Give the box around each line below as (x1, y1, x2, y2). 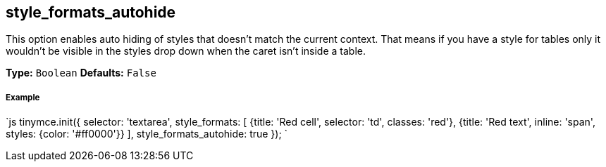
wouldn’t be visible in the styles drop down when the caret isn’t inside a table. (6, 45, 366, 58)
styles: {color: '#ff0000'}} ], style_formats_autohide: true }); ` (6, 128, 288, 140)
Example (6, 92, 40, 102)
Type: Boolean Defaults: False (6, 67, 156, 79)
